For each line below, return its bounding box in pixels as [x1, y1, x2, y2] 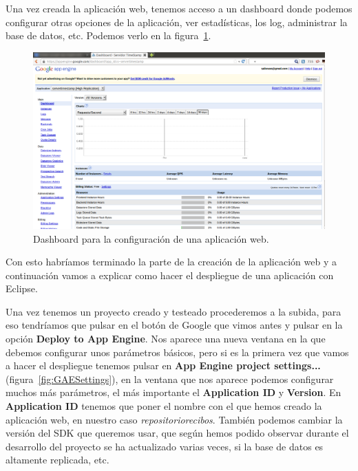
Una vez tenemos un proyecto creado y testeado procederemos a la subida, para [6, 304, 341, 318]
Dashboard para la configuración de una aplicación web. [33, 231, 269, 245]
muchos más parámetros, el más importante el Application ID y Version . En [6, 385, 341, 399]
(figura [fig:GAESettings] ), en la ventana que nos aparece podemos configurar [6, 371, 334, 386]
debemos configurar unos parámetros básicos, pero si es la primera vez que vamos [6, 344, 349, 359]
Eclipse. [6, 281, 38, 296]
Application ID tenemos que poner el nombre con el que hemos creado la [6, 399, 322, 413]
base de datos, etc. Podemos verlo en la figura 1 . [6, 28, 211, 43]
